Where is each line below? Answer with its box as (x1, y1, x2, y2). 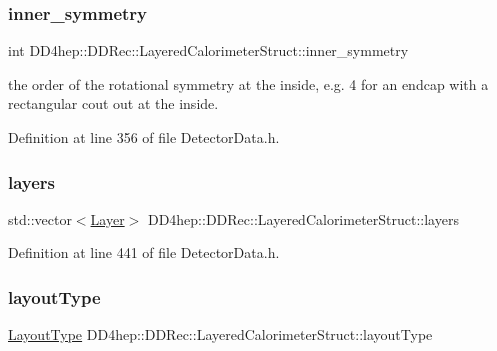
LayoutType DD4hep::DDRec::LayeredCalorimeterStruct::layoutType (8, 324, 433, 345)
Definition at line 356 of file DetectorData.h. (8, 127, 280, 147)
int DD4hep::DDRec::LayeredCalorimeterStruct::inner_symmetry (8, 40, 409, 61)
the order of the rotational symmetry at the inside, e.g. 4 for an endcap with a (8, 73, 489, 94)
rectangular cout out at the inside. (8, 93, 219, 114)
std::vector (8, 208, 72, 229)
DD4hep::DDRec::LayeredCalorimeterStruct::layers (147, 208, 459, 229)
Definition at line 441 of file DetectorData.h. (8, 242, 280, 263)
